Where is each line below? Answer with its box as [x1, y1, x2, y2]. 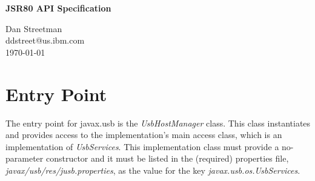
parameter [5, 152, 44, 165]
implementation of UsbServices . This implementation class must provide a [5, 140, 279, 153]
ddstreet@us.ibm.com [5, 34, 85, 47]
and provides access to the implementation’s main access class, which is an [5, 128, 282, 141]
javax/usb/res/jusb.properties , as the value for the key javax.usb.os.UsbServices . [5, 163, 300, 176]
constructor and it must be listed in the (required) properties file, [45, 152, 289, 165]
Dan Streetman [5, 22, 62, 35]
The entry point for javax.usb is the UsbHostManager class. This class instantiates [5, 116, 311, 129]
